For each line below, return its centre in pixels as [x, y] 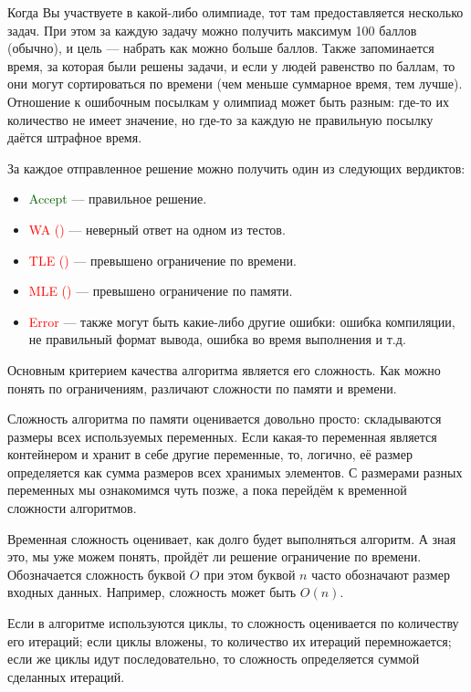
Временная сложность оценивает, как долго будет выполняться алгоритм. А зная [232, 538]
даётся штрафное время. [75, 137]
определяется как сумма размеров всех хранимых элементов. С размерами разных [235, 472]
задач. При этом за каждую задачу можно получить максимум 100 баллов [212, 30]
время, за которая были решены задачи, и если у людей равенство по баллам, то [231, 65]
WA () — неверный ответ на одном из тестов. [157, 229]
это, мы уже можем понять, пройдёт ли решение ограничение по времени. [215, 556]
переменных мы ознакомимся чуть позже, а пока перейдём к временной [207, 490]
